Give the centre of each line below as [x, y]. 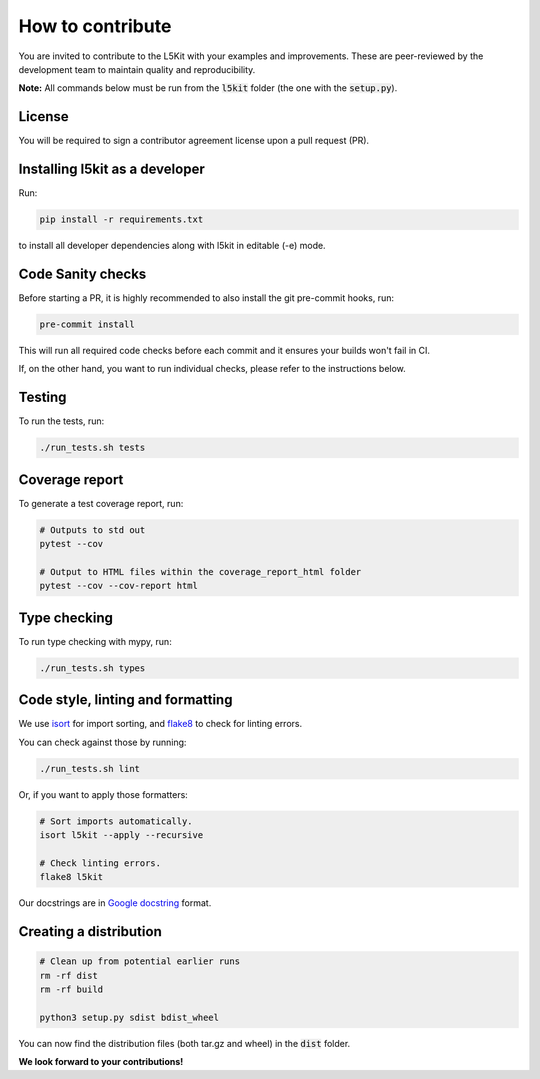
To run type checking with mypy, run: [95, 641]
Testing [42, 397]
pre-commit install [87, 324]
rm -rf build [71, 989]
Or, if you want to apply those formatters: [103, 794]
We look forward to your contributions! [101, 1062]
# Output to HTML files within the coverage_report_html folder [200, 571]
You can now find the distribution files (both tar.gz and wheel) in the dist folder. [184, 1043]
